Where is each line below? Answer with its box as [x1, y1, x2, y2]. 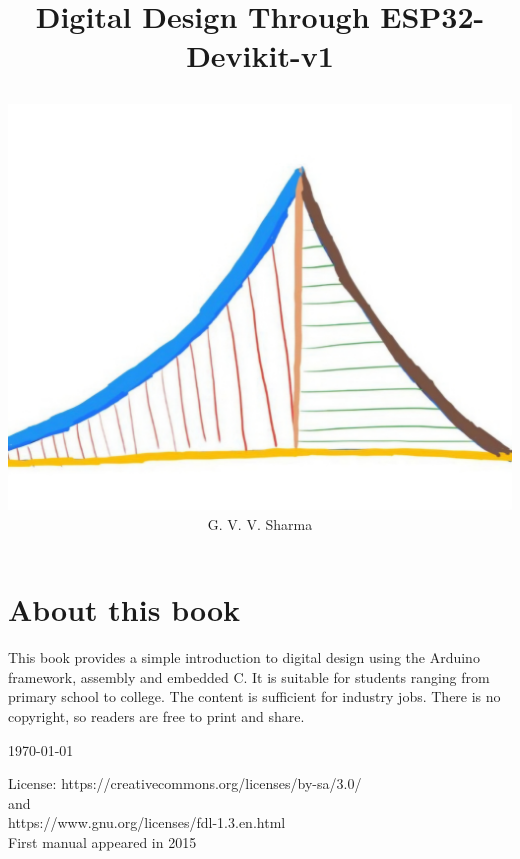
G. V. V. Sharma [207, 513, 313, 534]
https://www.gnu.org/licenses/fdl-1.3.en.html [8, 812, 286, 833]
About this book [8, 589, 241, 630]
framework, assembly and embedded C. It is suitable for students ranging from [8, 666, 490, 687]
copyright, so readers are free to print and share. [8, 706, 305, 727]
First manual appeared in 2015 [8, 831, 197, 852]
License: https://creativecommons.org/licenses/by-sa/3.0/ [8, 773, 362, 794]
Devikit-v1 [186, 35, 334, 76]
